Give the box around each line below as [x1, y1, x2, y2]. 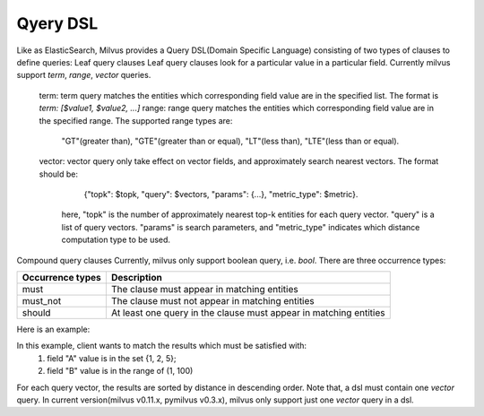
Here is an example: [16, 324, 91, 335]
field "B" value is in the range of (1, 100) [47, 366, 194, 377]
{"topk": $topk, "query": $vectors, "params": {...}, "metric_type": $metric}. [83, 189, 359, 200]
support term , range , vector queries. [16, 70, 151, 81]
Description [110, 272, 163, 284]
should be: [39, 169, 79, 179]
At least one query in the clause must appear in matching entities [110, 307, 385, 319]
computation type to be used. [61, 234, 170, 246]
